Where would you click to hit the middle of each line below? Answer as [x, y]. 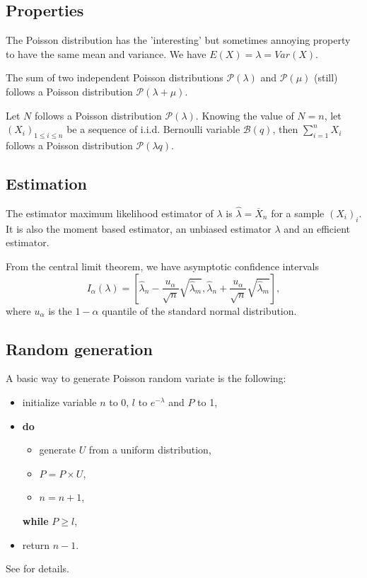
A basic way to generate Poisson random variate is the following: [146, 378]
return [36, 544]
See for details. [37, 568]
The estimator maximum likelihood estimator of [110, 213]
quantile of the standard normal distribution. [199, 310]
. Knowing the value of [245, 115]
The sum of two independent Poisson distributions [115, 77]
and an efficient [317, 228]
